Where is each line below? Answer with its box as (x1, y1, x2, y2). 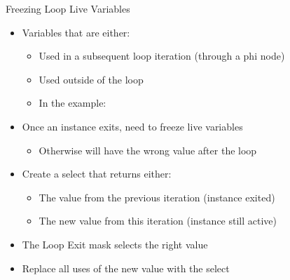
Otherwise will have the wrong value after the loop (39, 142, 257, 157)
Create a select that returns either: (22, 166, 172, 181)
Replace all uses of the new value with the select (22, 260, 230, 275)
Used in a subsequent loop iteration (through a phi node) (39, 48, 285, 63)
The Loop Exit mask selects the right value (22, 236, 208, 251)
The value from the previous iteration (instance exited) (39, 189, 275, 204)
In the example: (39, 95, 106, 110)
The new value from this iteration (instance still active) (39, 213, 277, 228)
